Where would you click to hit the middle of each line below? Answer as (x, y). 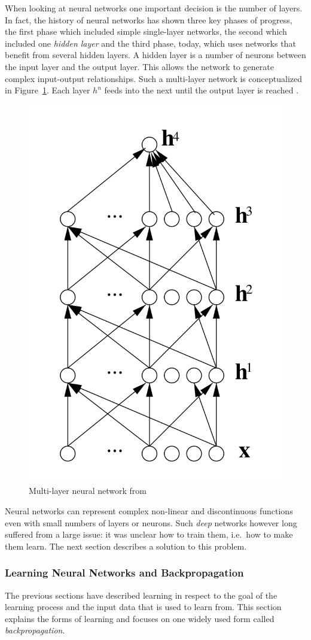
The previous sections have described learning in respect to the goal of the (141, 595)
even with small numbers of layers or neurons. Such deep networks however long (151, 522)
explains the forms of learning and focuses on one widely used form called (140, 618)
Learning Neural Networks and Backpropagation (124, 573)
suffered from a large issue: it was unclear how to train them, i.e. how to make (149, 534)
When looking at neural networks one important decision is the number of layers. (154, 8)
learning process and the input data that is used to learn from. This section (143, 607)
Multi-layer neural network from (88, 491)
